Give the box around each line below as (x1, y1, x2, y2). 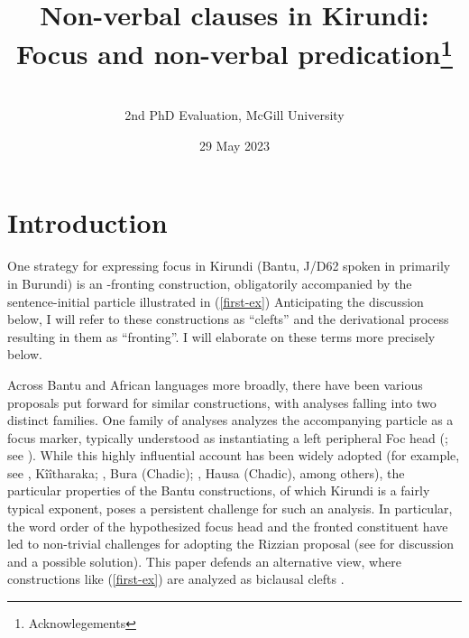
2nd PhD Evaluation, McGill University (124, 106, 345, 125)
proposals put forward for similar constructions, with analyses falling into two (7, 393, 437, 411)
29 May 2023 (198, 135, 271, 154)
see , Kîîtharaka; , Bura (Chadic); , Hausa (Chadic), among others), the (7, 463, 405, 482)
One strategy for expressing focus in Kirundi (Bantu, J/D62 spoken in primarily (7, 256, 451, 275)
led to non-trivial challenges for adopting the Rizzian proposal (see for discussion (7, 534, 455, 553)
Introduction (7, 204, 168, 241)
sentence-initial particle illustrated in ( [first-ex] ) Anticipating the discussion (7, 291, 424, 310)
